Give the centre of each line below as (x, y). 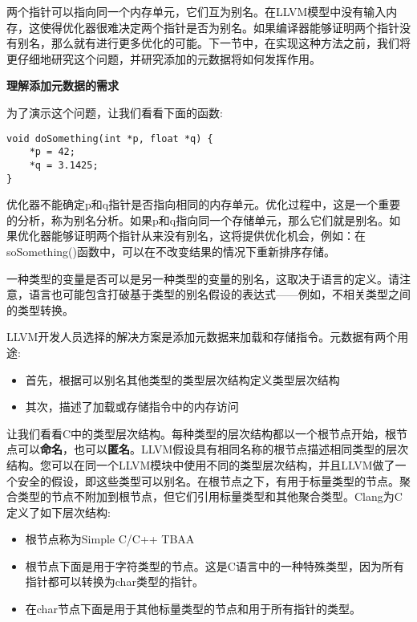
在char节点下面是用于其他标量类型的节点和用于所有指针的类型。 (193, 609)
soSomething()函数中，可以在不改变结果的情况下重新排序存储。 (171, 251)
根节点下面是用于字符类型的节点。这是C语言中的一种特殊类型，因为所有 (215, 565)
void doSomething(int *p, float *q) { (110, 138)
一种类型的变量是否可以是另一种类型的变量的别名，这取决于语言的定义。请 (203, 278)
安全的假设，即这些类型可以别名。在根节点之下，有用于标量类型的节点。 (208, 480)
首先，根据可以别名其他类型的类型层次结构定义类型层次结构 (182, 379)
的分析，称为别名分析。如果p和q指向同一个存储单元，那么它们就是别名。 (198, 220)
